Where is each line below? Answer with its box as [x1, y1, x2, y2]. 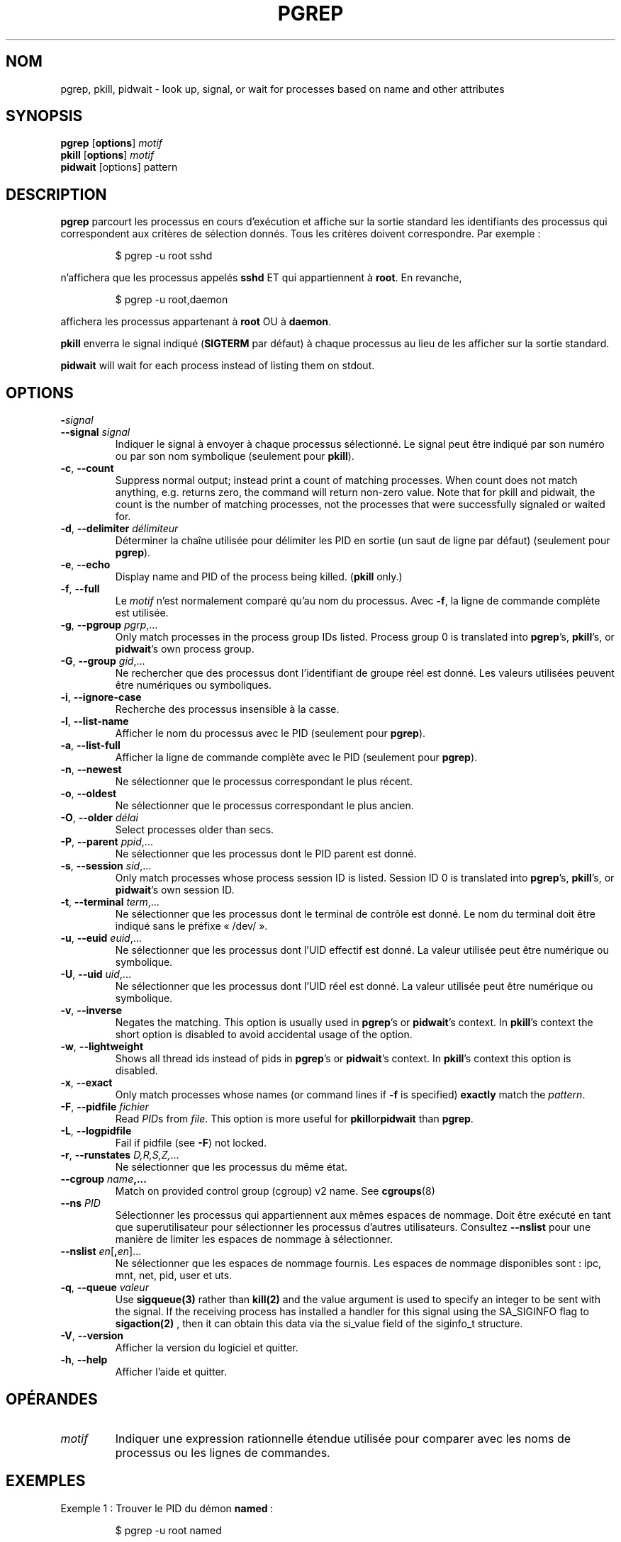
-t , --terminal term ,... [60, 896, 160, 908]
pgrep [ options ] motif [60, 137, 163, 150]
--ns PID [60, 1197, 101, 1210]
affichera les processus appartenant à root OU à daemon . [60, 315, 332, 328]
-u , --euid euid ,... [60, 932, 142, 945]
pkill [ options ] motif [60, 149, 155, 162]
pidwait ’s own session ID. [115, 884, 235, 896]
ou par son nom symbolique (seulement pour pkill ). [115, 450, 354, 463]
